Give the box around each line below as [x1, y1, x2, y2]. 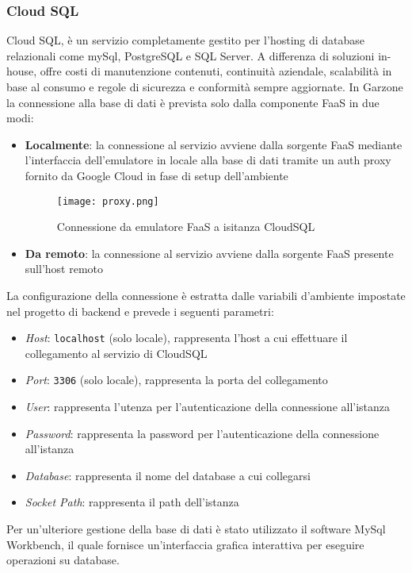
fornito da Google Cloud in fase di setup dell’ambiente [25, 167, 288, 183]
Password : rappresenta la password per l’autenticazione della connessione [25, 425, 380, 441]
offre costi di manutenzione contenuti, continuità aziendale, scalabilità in [40, 63, 392, 79]
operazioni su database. [6, 552, 120, 568]
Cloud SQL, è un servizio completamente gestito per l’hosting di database [6, 32, 365, 48]
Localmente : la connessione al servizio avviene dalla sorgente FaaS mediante [25, 136, 402, 152]
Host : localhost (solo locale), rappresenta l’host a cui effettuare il [25, 329, 348, 346]
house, [6, 63, 37, 79]
